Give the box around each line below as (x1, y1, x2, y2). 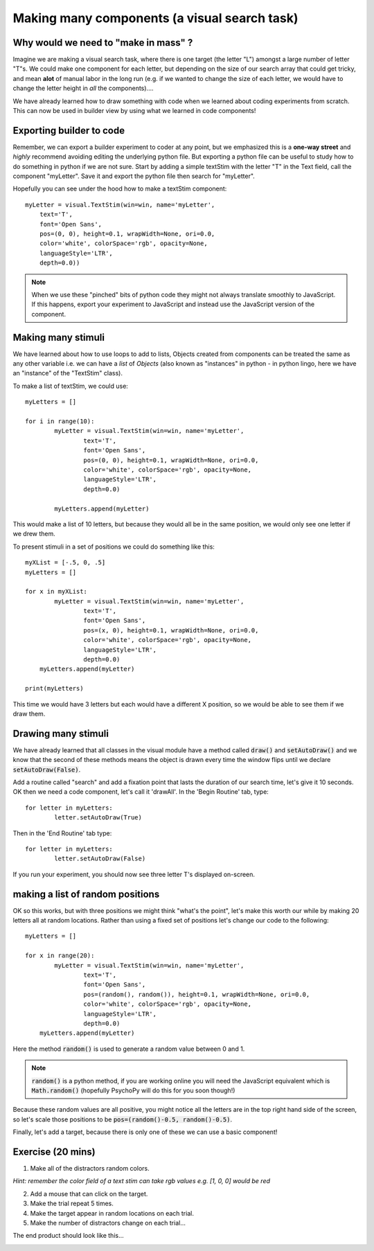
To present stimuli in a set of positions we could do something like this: (12, 542, 215, 551)
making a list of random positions (12, 888, 160, 900)
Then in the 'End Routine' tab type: (12, 828, 112, 837)
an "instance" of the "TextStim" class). (12, 369, 123, 378)
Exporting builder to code (12, 125, 125, 136)
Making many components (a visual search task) (12, 10, 299, 26)
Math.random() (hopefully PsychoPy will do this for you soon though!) (31, 1086, 235, 1094)
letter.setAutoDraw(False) (54, 855, 146, 862)
